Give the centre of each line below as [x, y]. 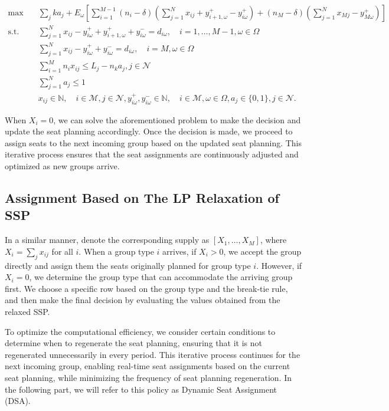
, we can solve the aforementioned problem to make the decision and [177, 119]
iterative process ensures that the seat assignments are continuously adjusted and [152, 154]
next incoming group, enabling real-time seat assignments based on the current [148, 366]
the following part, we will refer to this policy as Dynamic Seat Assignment [141, 389]
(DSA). [18, 401]
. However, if [279, 265]
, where [273, 240]
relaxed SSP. [27, 311]
